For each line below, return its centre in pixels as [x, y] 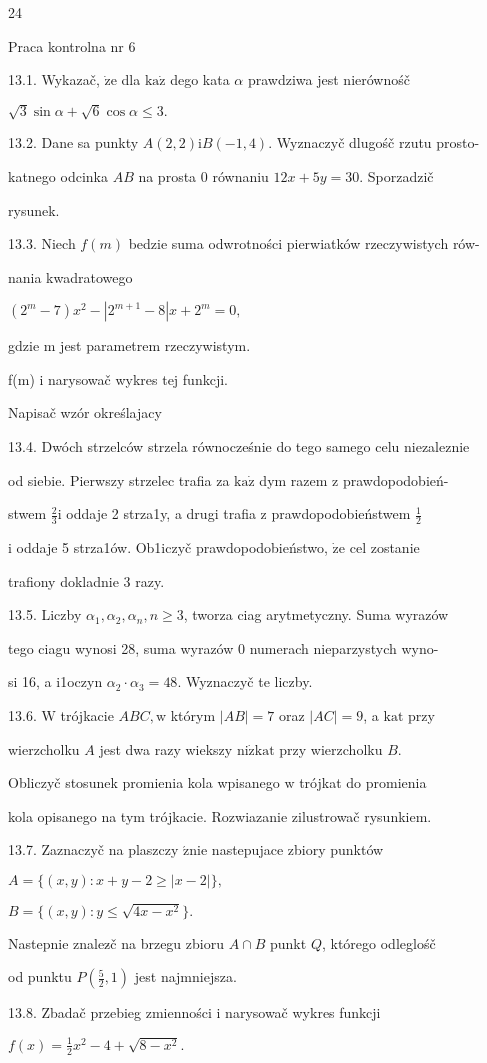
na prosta [167, 175]
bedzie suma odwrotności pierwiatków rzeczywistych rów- [304, 243]
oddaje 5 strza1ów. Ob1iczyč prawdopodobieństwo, [172, 547]
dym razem [293, 479]
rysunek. [34, 209]
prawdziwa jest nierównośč [328, 79]
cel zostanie [384, 547]
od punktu [40, 976]
